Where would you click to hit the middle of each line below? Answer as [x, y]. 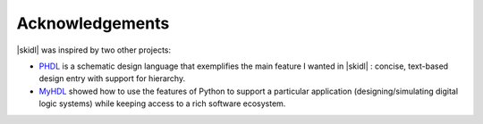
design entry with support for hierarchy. [112, 79]
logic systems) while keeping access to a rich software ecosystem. [162, 103]
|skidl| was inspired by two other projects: [94, 50]
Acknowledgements [93, 23]
